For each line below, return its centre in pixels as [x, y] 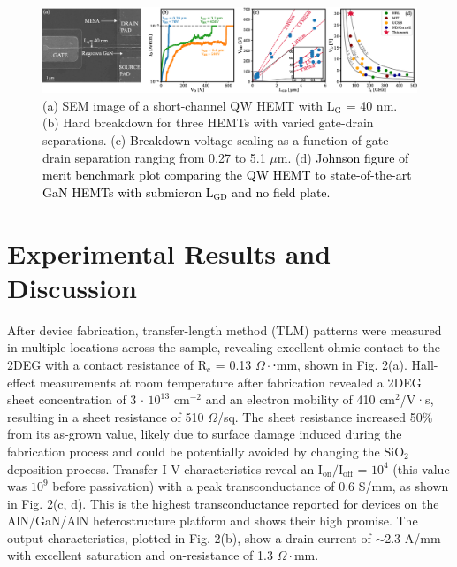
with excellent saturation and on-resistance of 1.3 [140, 555]
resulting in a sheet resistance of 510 [106, 416]
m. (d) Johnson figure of [343, 157]
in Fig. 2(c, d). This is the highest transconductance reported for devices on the [223, 503]
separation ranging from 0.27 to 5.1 [170, 157]
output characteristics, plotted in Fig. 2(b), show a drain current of [189, 537]
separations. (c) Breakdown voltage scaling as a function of [202, 140]
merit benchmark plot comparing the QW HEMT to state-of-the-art [227, 175]
